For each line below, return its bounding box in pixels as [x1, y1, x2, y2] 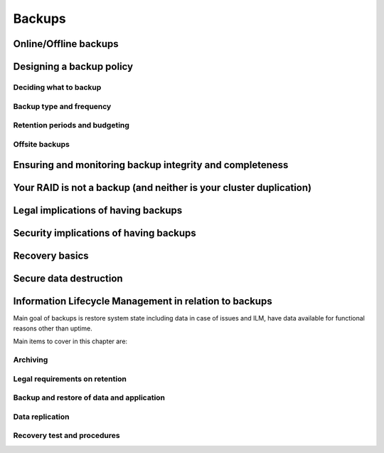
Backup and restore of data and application [13, 392, 166, 402]
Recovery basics [13, 250, 89, 262]
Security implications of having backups [13, 227, 197, 239]
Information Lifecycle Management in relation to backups [13, 296, 273, 308]
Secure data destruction [13, 273, 124, 285]
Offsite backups [13, 139, 70, 149]
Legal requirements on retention [13, 374, 127, 384]
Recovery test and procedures [13, 431, 120, 441]
